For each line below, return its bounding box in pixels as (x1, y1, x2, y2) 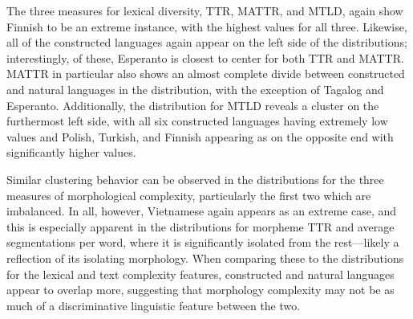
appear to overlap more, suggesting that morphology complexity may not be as (6, 281, 395, 298)
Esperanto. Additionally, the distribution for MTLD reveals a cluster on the (6, 96, 379, 113)
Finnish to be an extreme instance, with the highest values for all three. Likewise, (6, 18, 407, 35)
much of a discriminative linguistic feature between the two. (6, 297, 301, 313)
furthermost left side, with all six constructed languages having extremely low (6, 112, 388, 129)
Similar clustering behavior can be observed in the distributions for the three (6, 170, 384, 187)
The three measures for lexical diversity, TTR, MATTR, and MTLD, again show (6, 2, 403, 18)
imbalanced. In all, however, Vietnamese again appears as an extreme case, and (6, 202, 397, 219)
